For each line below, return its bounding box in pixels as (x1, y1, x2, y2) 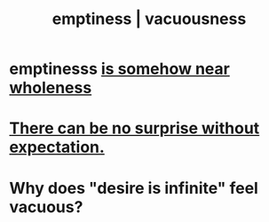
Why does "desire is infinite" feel (9, 178, 259, 198)
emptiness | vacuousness (51, 9, 247, 29)
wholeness (9, 78, 92, 98)
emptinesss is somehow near (9, 59, 231, 79)
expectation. (9, 138, 105, 157)
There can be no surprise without (9, 118, 260, 139)
